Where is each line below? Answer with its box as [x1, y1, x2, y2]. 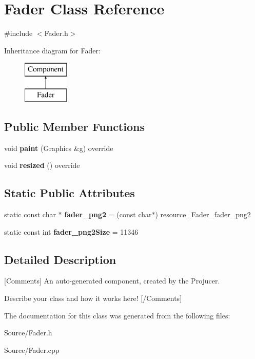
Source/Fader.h [4, 327, 52, 338]
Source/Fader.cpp [4, 344, 60, 355]
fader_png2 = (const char [64, 209, 152, 220]
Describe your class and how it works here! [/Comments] [4, 293, 182, 304]
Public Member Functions [4, 118, 145, 134]
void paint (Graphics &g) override [4, 142, 113, 153]
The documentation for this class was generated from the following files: [4, 310, 230, 320]
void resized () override [4, 160, 80, 171]
